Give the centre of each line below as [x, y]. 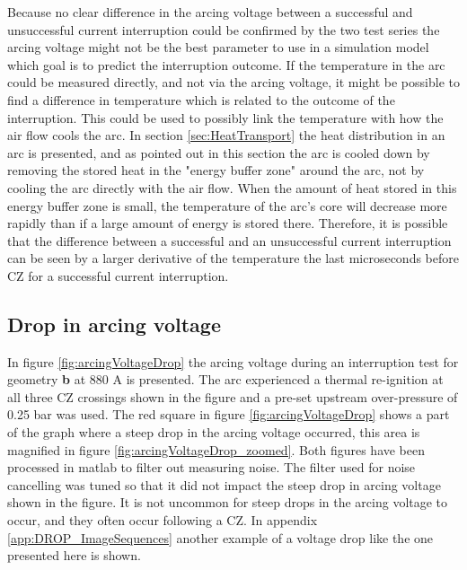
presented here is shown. [74, 555]
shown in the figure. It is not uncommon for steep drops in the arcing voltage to [228, 502]
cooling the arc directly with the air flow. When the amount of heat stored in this [232, 187]
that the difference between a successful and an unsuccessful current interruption [229, 240]
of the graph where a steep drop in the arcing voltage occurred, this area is [214, 432]
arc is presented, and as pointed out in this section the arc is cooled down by [219, 152]
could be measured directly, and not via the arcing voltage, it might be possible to [233, 82]
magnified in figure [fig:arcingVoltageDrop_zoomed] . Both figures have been [216, 449]
